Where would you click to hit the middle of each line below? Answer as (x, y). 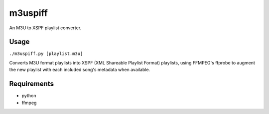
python (29, 96)
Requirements (32, 84)
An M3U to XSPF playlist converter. (45, 28)
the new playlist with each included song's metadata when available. (80, 70)
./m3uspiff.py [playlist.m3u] (46, 54)
